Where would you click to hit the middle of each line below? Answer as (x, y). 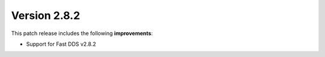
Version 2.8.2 (46, 15)
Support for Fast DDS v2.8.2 (61, 44)
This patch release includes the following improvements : (82, 33)
